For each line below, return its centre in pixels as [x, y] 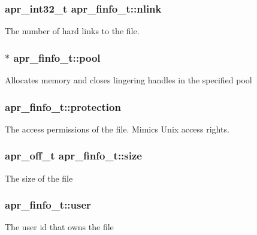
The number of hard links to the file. [72, 31]
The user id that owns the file [59, 227]
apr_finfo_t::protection [63, 106]
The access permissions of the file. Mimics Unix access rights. [117, 129]
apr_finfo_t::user [48, 205]
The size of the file [39, 178]
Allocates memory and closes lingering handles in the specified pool [128, 80]
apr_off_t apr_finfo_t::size [73, 156]
